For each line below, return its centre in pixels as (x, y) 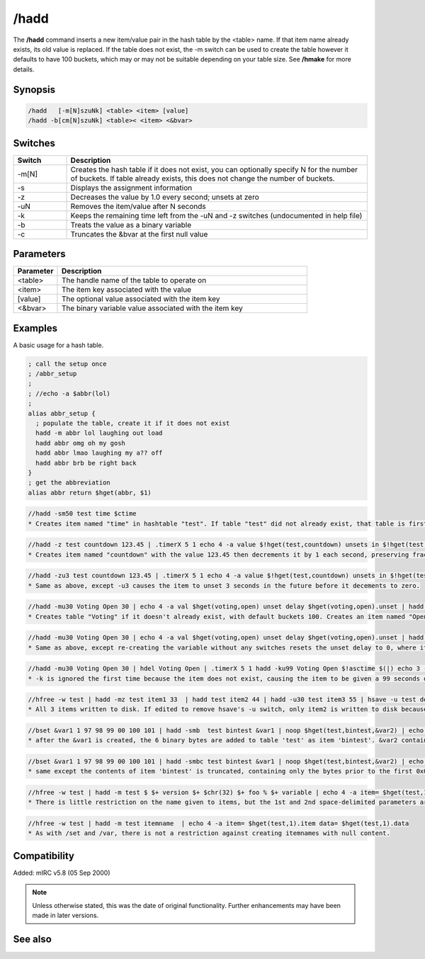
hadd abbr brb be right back (86, 463)
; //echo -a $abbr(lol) (69, 393)
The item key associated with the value (126, 290)
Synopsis (34, 90)
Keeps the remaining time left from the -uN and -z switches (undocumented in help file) (216, 215)
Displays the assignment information (131, 188)
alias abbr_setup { (62, 413)
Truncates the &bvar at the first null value (139, 234)
